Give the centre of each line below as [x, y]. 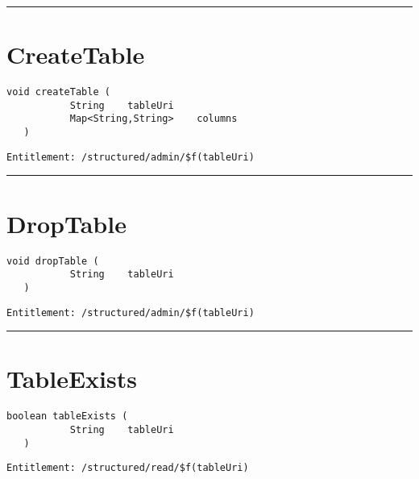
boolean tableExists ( [67, 417]
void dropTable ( [53, 261]
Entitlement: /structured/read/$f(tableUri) [128, 468]
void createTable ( [58, 92]
